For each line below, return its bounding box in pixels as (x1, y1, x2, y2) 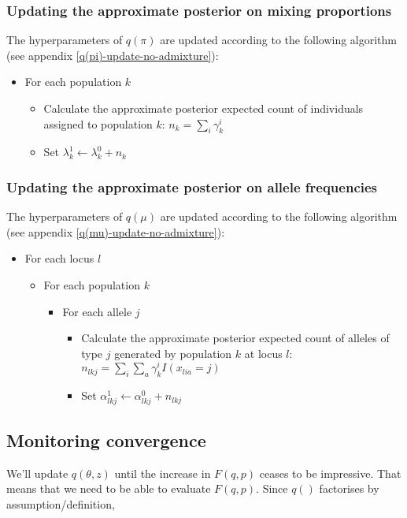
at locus (244, 345, 283, 361)
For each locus (24, 250, 94, 266)
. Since (256, 480, 288, 497)
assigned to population (43, 115, 153, 132)
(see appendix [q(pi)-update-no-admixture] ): (6, 47, 219, 63)
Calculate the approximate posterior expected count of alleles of (81, 330, 390, 346)
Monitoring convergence (6, 427, 206, 452)
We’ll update (6, 464, 68, 481)
